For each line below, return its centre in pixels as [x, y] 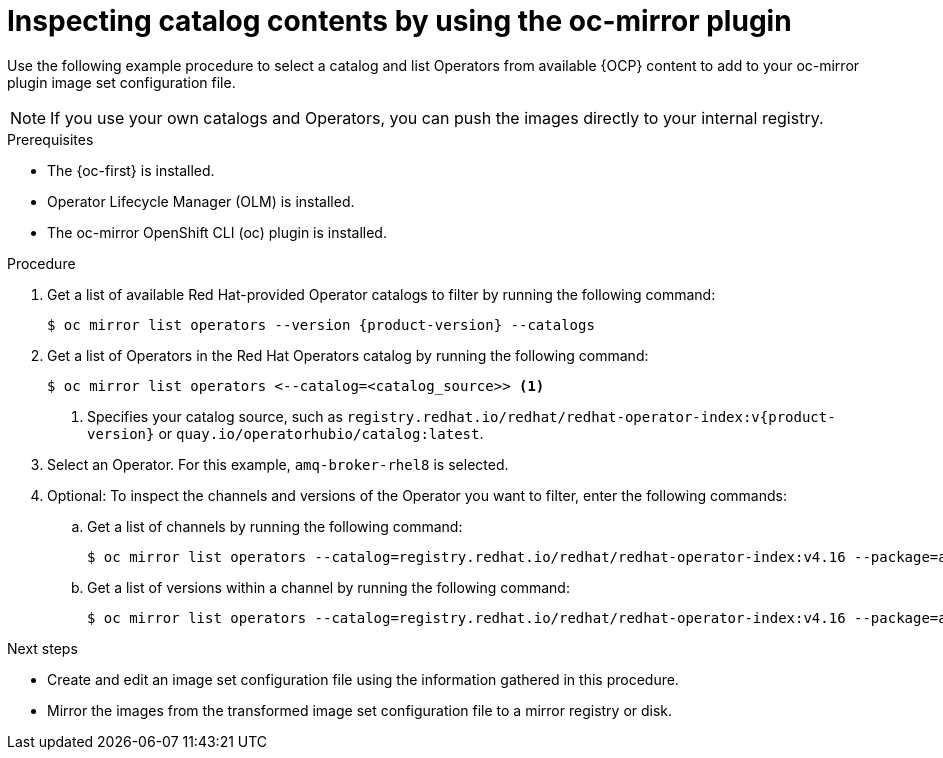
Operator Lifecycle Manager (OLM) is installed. [201, 201]
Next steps [42, 648]
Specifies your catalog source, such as [215, 416]
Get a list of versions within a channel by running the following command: [328, 587]
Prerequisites [50, 139]
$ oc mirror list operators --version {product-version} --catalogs [321, 324]
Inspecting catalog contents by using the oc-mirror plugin [399, 21]
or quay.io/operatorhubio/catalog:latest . [321, 433]
